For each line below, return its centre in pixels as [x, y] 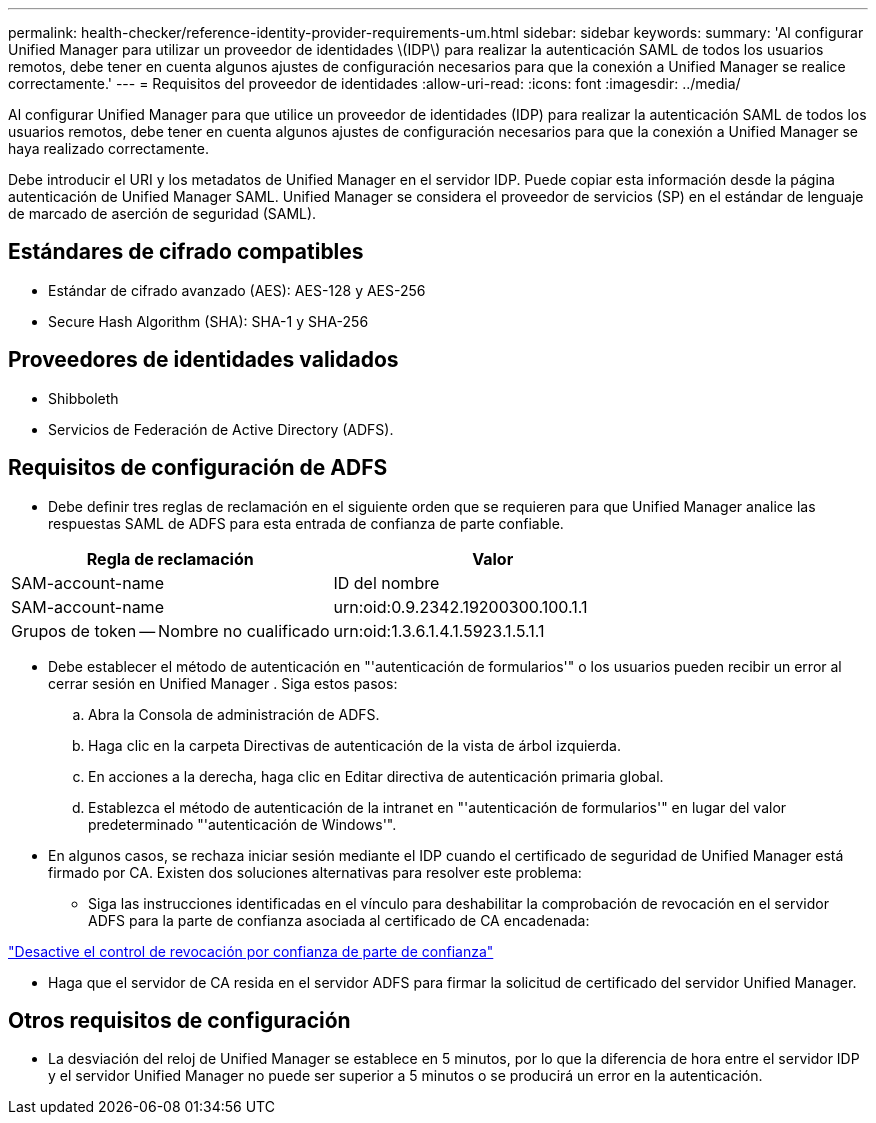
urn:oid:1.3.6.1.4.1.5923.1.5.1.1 [439, 630]
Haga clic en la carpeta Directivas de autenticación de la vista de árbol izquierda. [354, 745]
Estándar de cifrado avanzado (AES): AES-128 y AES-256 [237, 290]
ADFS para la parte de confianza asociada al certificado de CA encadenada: [339, 920]
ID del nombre [386, 582]
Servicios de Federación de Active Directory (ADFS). [221, 429]
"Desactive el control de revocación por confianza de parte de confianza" [251, 951]
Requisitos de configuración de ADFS [198, 468]
